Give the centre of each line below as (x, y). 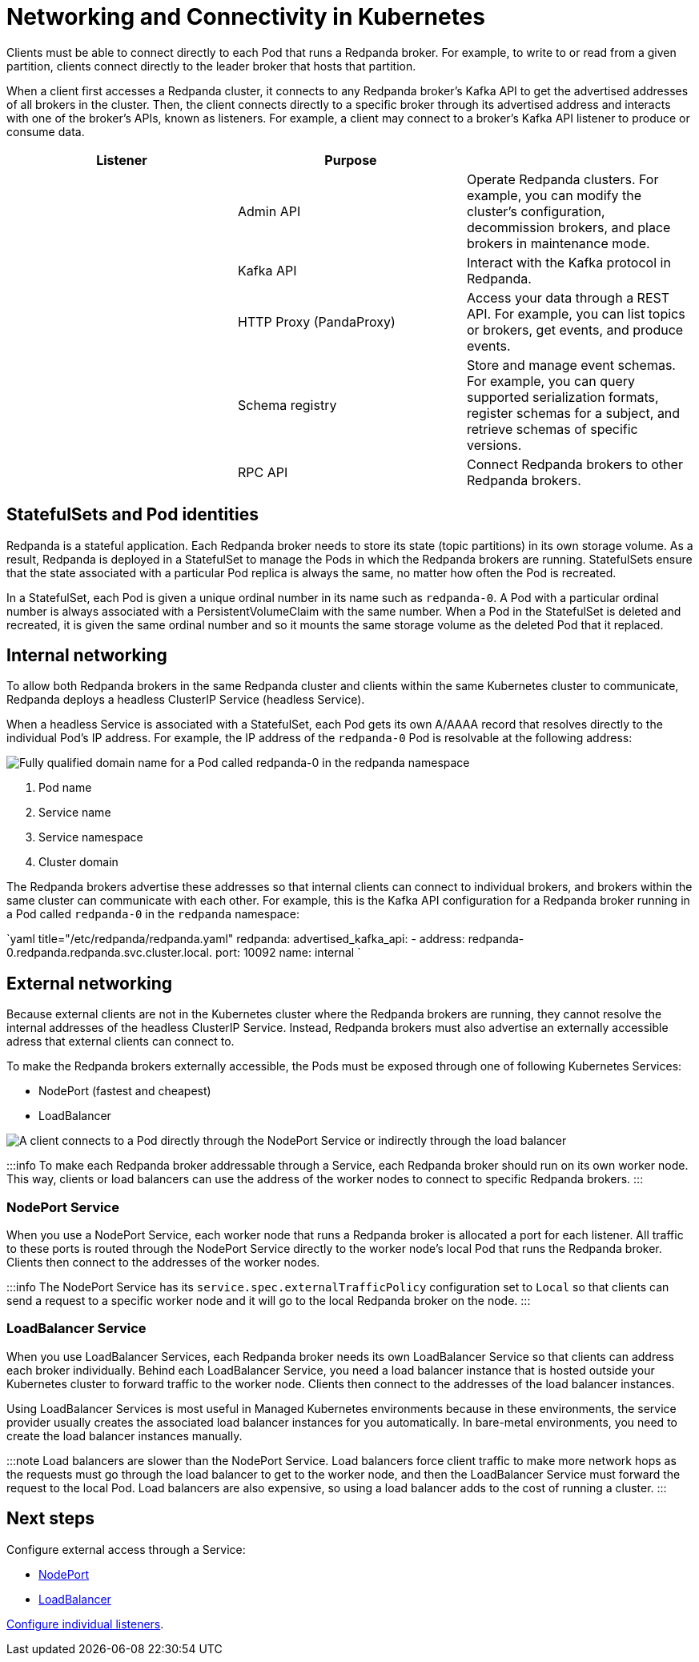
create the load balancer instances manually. (125, 1435)
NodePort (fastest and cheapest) (125, 1091)
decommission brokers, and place (568, 227)
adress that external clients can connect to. (121, 1042)
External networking (90, 983)
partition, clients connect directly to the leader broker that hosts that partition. (211, 66)
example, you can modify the (554, 195)
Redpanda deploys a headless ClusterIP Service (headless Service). (186, 700)
